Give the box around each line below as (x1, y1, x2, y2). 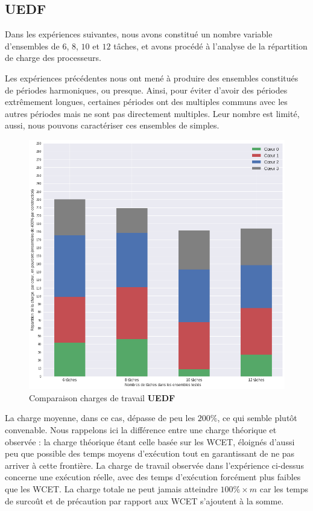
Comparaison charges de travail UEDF (29, 391, 175, 404)
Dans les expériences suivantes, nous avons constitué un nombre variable (5, 28, 273, 40)
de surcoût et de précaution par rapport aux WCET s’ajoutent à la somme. (5, 494, 284, 507)
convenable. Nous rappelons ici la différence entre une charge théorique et (5, 424, 277, 436)
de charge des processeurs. (5, 51, 101, 64)
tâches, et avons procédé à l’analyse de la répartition (113, 39, 308, 52)
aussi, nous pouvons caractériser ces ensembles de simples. (5, 119, 220, 132)
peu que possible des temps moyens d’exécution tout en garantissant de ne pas (5, 447, 295, 460)
